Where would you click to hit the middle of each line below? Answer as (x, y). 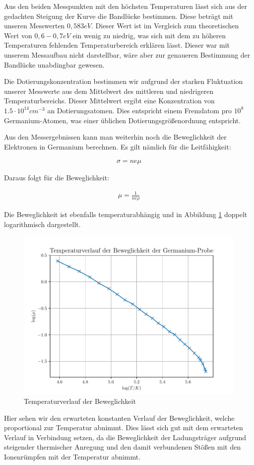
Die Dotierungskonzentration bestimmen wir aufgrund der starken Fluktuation (124, 81)
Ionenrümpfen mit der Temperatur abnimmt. (72, 457)
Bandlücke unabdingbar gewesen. (54, 64)
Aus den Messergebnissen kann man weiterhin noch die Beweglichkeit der (115, 137)
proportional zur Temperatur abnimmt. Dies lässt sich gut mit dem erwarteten (124, 427)
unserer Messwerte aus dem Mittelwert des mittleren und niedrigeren (109, 91)
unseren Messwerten (34, 26)
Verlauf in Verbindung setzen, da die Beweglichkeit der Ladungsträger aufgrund (125, 437)
